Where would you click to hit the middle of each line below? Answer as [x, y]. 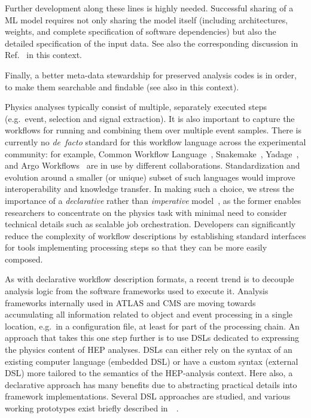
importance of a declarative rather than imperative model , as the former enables [153, 200]
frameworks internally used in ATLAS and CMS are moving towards [130, 302]
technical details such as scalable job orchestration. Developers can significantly [150, 224]
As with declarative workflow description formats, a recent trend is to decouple [150, 279]
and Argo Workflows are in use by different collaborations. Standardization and [153, 165]
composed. [24, 259]
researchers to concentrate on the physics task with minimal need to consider [146, 212]
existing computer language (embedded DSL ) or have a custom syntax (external [152, 361]
